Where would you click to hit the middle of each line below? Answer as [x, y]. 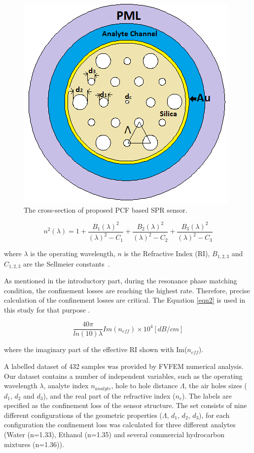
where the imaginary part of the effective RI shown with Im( [96, 349]
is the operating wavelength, [73, 253]
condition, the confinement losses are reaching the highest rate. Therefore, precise [127, 290]
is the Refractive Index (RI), [167, 253]
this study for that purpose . [47, 309]
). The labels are [207, 395]
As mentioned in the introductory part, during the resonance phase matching [121, 280]
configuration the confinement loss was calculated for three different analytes [120, 425]
